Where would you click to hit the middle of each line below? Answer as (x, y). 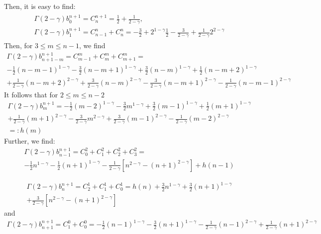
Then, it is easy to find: (40, 6)
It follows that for (31, 94)
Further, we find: (30, 140)
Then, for (18, 45)
